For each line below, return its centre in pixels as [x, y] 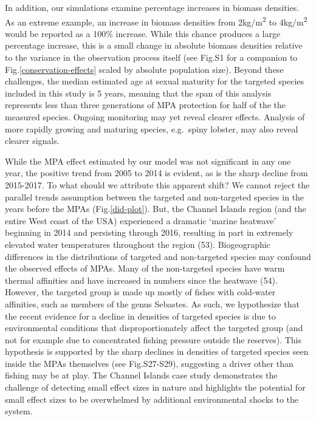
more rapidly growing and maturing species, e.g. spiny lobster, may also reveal [152, 128]
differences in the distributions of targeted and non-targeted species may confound [158, 256]
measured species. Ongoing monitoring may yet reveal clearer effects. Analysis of [155, 117]
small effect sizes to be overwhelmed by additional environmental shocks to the [152, 399]
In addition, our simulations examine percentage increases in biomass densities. [152, 7]
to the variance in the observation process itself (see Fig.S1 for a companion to [151, 57]
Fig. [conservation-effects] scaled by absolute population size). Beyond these [144, 69]
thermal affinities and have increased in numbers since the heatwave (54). [141, 280]
